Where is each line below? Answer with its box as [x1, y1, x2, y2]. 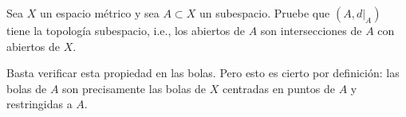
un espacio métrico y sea [39, 5, 160, 21]
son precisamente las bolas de [62, 80, 207, 96]
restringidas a [6, 96, 73, 112]
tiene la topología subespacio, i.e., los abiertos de [6, 22, 246, 38]
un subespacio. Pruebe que [199, 5, 330, 21]
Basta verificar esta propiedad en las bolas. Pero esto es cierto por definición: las [6, 64, 400, 81]
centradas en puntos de [222, 80, 335, 96]
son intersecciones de [260, 22, 362, 38]
